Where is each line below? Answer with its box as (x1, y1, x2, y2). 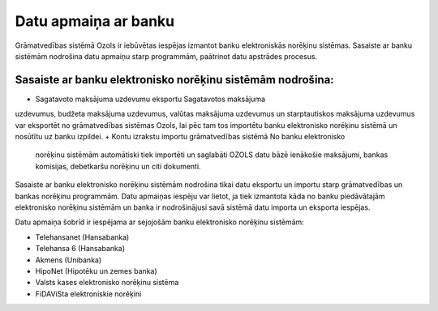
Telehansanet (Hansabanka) (35, 232, 130, 242)
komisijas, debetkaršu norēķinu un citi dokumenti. (35, 161, 202, 171)
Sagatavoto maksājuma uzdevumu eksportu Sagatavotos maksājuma (35, 94, 266, 104)
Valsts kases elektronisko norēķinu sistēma (35, 278, 179, 288)
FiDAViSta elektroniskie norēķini (35, 288, 142, 299)
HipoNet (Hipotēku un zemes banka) (35, 266, 157, 275)
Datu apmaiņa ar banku (15, 12, 174, 30)
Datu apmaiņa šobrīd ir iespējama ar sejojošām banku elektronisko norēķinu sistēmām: (15, 217, 304, 227)
